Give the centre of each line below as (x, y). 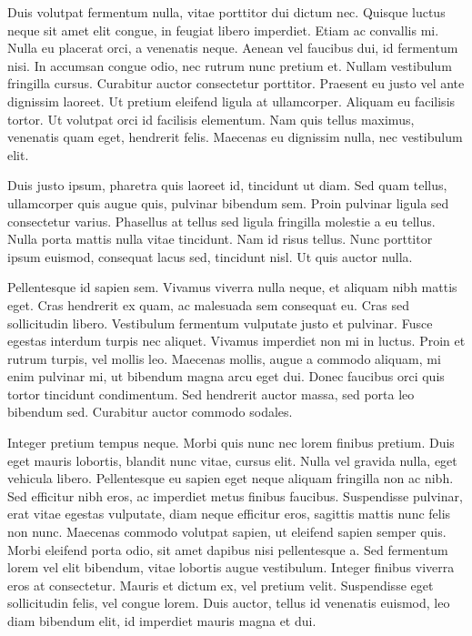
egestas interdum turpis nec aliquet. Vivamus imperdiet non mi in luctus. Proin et (236, 341)
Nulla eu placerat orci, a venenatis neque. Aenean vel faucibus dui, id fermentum (233, 48)
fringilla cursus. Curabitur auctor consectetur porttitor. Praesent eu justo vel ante (236, 83)
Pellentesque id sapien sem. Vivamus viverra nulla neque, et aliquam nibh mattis (232, 287)
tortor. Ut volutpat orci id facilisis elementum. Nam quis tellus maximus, (211, 119)
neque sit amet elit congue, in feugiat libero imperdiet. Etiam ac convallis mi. (223, 30)
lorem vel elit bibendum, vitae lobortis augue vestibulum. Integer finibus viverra (231, 567)
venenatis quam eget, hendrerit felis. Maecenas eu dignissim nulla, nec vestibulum (235, 137)
